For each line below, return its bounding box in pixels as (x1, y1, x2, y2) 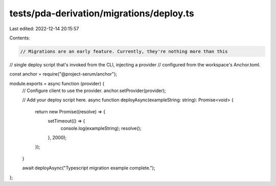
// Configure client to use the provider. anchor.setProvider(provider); (22, 87, 166, 94)
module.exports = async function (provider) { (9, 80, 105, 86)
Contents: (9, 35, 30, 41)
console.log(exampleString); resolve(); (60, 125, 142, 131)
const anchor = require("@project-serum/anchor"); (9, 71, 118, 77)
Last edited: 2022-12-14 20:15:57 (9, 26, 79, 32)
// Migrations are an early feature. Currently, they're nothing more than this (20, 49, 228, 54)
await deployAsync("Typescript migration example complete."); (22, 165, 155, 171)
